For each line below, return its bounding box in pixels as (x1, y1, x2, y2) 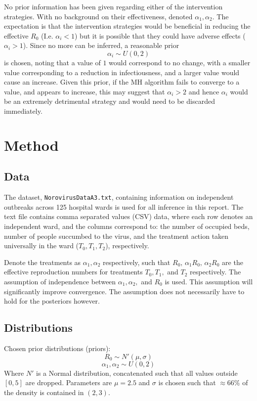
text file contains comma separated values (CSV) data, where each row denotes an (4, 211, 253, 222)
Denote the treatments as (4, 257, 81, 267)
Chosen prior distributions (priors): (4, 343, 111, 353)
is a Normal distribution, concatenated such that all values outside (36, 367, 238, 378)
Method (4, 134, 59, 155)
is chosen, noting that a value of (4, 57, 101, 67)
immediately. (4, 105, 43, 116)
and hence (188, 86, 219, 96)
